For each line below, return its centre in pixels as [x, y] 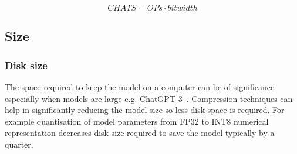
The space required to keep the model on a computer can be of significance [140, 87]
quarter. [19, 144]
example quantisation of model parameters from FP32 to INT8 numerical [137, 121]
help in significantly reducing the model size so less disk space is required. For [145, 110]
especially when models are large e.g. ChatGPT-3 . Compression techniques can [149, 98]
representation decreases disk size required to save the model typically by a [140, 133]
